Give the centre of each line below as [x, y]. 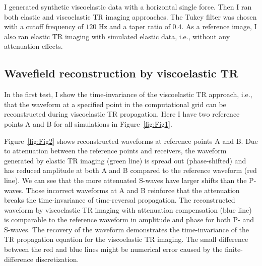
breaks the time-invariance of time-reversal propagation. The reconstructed [120, 200]
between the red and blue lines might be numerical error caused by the [113, 249]
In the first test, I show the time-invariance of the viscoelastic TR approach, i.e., [128, 94]
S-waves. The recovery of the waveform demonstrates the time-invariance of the [127, 229]
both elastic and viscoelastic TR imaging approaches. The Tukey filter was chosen [130, 16]
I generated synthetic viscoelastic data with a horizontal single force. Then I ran [128, 7]
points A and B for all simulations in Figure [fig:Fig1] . [88, 123]
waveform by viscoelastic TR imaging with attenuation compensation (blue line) [128, 209]
